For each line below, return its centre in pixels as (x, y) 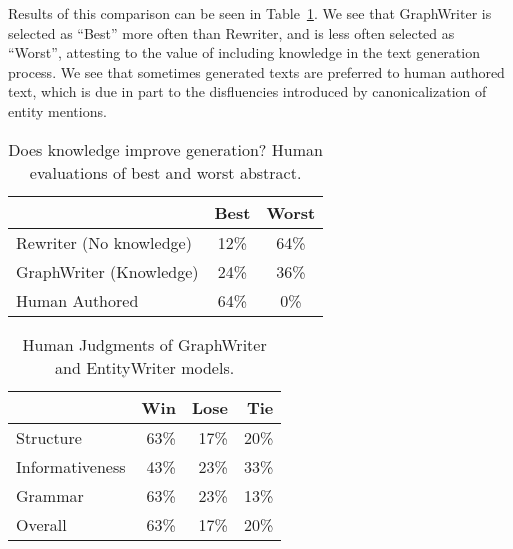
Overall (41, 524)
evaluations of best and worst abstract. (165, 172)
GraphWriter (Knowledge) (107, 271)
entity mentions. (57, 110)
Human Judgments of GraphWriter (144, 344)
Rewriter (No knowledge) (104, 242)
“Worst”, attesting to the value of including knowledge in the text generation (244, 52)
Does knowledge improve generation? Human (165, 149)
